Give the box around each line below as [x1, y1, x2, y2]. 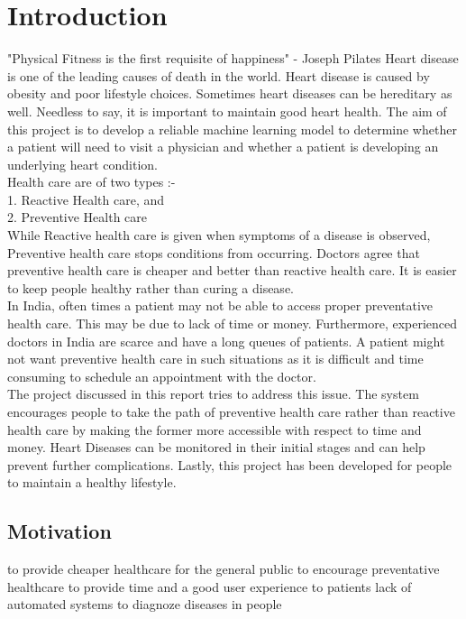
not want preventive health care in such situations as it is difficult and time [7, 349, 424, 368]
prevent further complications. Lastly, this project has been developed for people [7, 455, 452, 474]
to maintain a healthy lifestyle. [7, 473, 177, 492]
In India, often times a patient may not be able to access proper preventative [7, 296, 434, 315]
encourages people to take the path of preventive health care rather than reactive [7, 402, 455, 420]
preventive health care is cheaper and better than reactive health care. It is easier [7, 261, 457, 280]
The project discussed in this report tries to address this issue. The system [7, 384, 419, 403]
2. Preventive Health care [7, 208, 148, 226]
